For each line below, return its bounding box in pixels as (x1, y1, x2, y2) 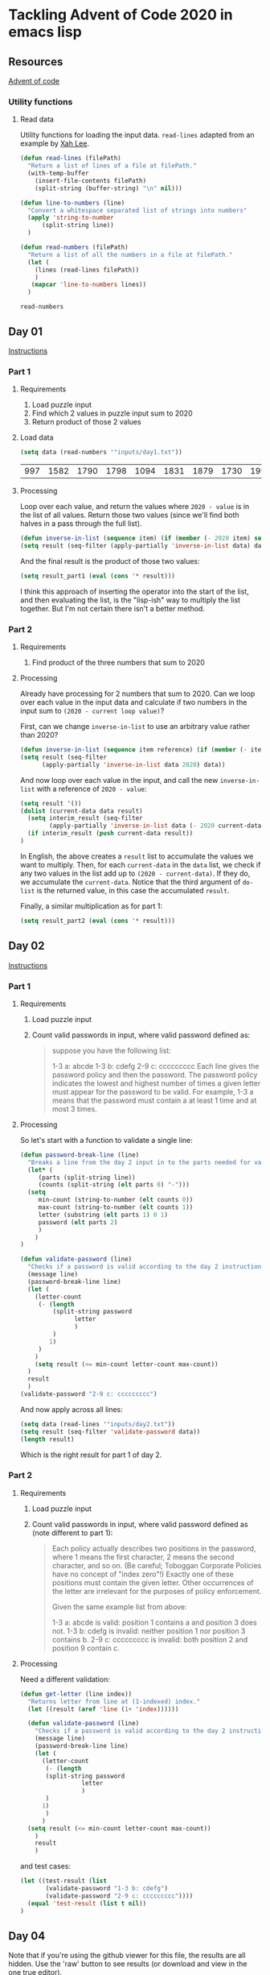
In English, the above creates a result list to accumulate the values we (19, 851, 254, 861)
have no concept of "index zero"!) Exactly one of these (51, 1569, 235, 1579)
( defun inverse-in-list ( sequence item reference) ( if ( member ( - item (19, 746, 265, 754)
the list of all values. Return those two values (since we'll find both (19, 510, 239, 520)
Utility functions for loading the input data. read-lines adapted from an (19, 130, 255, 140)
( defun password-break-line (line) (19, 1150, 140, 1159)
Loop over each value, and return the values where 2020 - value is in (19, 502, 250, 511)
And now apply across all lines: (19, 1404, 123, 1414)
